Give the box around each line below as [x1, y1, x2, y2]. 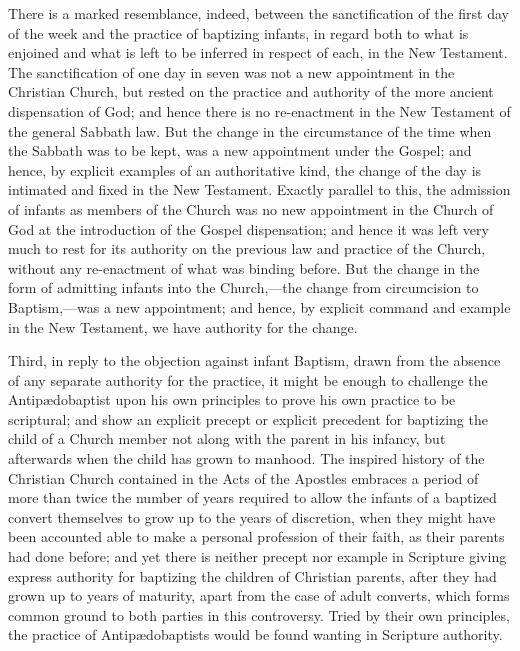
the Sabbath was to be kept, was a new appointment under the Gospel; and [8, 140, 472, 161]
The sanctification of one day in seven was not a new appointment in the [8, 61, 455, 82]
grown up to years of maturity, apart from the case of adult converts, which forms [8, 585, 510, 606]
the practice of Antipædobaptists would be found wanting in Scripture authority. [8, 624, 503, 645]
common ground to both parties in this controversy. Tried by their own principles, [8, 604, 510, 625]
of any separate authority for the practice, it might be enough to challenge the [8, 369, 488, 390]
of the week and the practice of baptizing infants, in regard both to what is [8, 22, 469, 43]
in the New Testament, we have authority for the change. [8, 316, 358, 337]
